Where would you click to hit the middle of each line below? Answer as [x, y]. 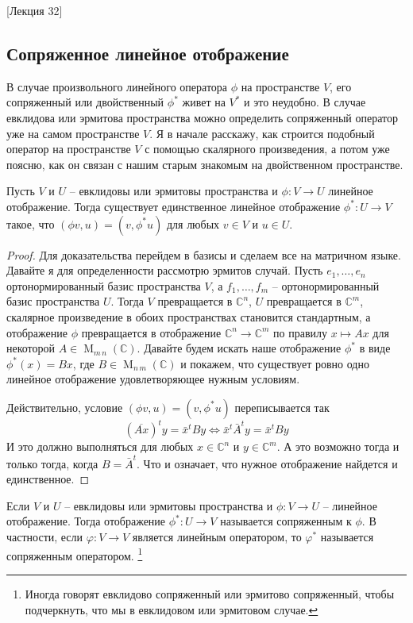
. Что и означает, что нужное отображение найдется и [267, 463]
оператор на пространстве [69, 149]
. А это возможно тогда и [338, 446]
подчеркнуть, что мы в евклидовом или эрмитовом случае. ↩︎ [172, 609]
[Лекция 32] [35, 10]
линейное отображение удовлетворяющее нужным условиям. [153, 379]
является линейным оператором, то [217, 537]
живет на [204, 102]
